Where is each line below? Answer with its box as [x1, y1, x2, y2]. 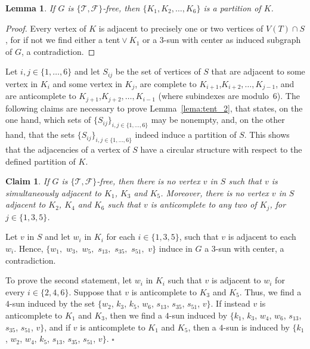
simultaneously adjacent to [5, 186, 102, 199]
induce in [159, 242, 193, 254]
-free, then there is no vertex [97, 175, 200, 187]
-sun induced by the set [10, 297, 95, 310]
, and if [44, 320, 71, 333]
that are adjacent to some [211, 65, 305, 78]
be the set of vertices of [115, 65, 201, 78]
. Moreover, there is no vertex [160, 186, 269, 199]
